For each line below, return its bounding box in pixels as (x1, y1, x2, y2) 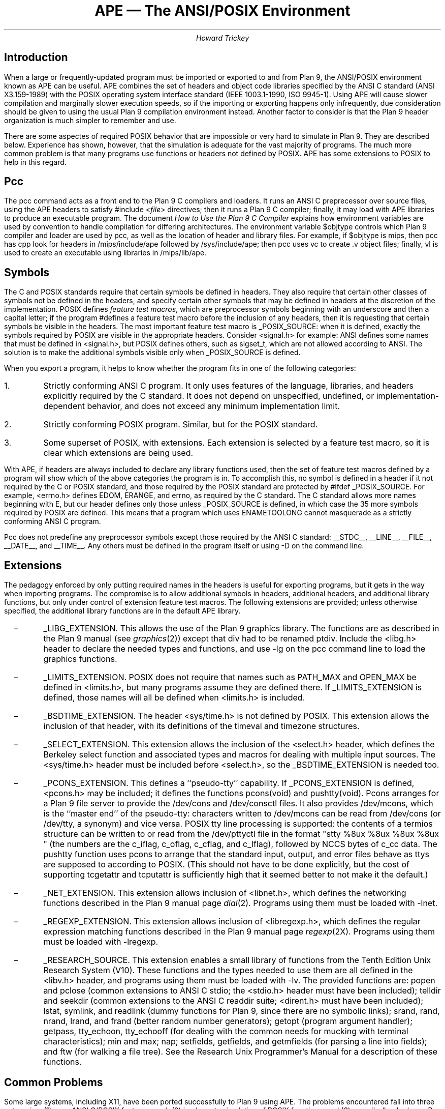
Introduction (4, 51, 68, 64)
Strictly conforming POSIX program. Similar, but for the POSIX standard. (43, 419, 318, 430)
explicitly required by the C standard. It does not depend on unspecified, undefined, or (43, 391, 374, 401)
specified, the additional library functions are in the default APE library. (4, 606, 241, 616)
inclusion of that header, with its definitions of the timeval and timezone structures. (43, 721, 360, 732)
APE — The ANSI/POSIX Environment (94, 2, 351, 19)
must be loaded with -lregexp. (43, 937, 158, 947)
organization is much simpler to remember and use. (4, 115, 176, 125)
